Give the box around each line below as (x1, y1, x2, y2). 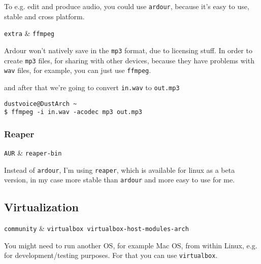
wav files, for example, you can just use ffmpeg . (4, 65, 151, 76)
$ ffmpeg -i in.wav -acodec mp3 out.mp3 (4, 108, 143, 116)
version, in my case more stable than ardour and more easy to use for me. (4, 174, 235, 185)
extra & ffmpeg (4, 28, 54, 39)
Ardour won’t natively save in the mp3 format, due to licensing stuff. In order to (4, 45, 252, 55)
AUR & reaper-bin (4, 147, 62, 158)
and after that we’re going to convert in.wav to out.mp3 (4, 82, 180, 92)
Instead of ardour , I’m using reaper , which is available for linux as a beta (4, 164, 235, 175)
